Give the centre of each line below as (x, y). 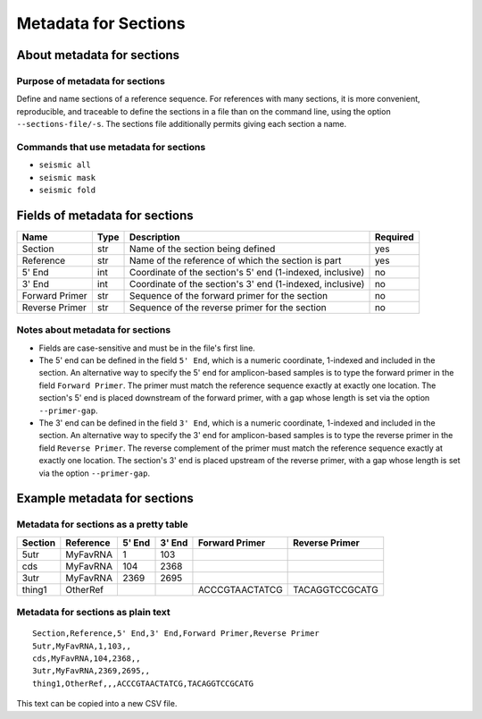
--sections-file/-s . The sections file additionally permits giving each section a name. (182, 124)
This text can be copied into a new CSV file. (97, 704)
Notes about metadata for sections (94, 330)
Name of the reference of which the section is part (235, 260)
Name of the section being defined (202, 249)
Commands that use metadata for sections (111, 147)
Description (154, 237)
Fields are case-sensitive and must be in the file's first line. (147, 348)
